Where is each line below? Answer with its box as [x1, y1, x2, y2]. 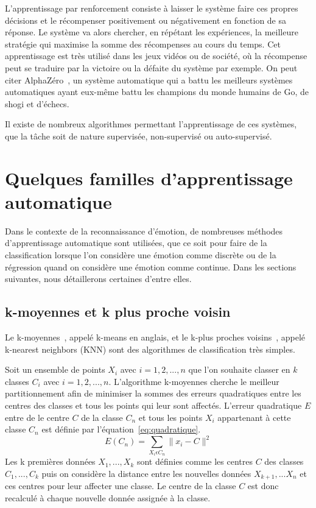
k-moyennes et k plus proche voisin [5, 302, 231, 321]
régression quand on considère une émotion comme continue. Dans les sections [5, 260, 297, 273]
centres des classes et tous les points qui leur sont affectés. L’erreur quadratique [5, 398, 302, 411]
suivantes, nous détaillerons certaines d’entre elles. [5, 272, 192, 285]
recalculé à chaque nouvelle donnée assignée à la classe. [5, 491, 211, 504]
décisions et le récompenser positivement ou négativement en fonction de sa [5, 13, 287, 26]
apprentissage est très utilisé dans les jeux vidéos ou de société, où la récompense [5, 49, 307, 62]
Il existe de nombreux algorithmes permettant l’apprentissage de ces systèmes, [5, 118, 297, 130]
